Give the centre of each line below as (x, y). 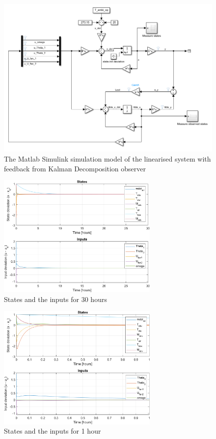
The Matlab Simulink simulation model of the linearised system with (108, 158)
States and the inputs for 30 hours (55, 299)
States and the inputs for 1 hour (53, 431)
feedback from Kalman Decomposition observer (75, 168)
